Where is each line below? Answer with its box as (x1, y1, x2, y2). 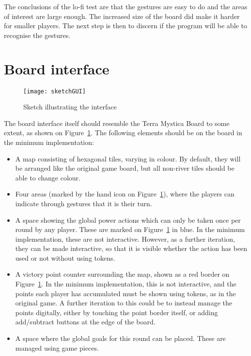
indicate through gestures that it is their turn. (15, 198, 152, 208)
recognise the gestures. (4, 30, 71, 40)
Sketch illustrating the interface (23, 102, 117, 112)
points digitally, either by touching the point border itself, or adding (15, 307, 218, 317)
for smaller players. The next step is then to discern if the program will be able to (4, 20, 247, 31)
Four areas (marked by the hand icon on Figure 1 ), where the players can (15, 189, 235, 199)
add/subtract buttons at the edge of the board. (15, 317, 156, 327)
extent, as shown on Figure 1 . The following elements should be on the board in (4, 127, 242, 138)
